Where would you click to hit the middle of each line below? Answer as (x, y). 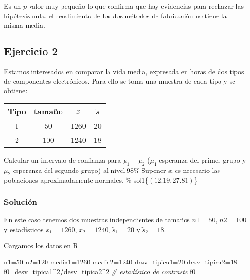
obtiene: (16, 90)
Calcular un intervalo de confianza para (62, 160)
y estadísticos (24, 229)
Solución (21, 201)
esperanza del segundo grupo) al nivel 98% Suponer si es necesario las (117, 170)
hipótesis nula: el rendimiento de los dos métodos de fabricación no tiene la (115, 15)
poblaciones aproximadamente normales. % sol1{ (76, 180)
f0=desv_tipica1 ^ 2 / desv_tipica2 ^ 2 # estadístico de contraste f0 (100, 271)
